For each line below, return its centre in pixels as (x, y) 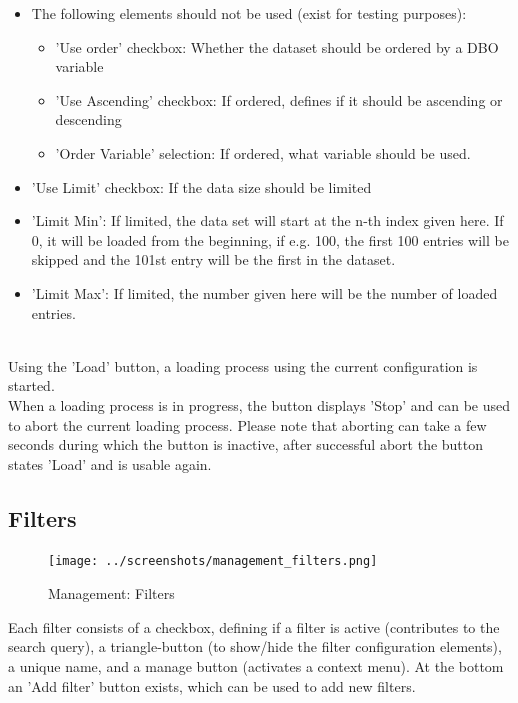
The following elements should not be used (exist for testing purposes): (249, 13)
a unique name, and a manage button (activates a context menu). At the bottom (256, 665)
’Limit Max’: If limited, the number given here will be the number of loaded (264, 292)
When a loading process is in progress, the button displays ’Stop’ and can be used (259, 404)
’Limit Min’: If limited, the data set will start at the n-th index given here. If (267, 220)
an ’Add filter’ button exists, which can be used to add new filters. (212, 685)
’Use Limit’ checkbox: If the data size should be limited (201, 186)
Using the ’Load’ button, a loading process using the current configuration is (243, 365)
